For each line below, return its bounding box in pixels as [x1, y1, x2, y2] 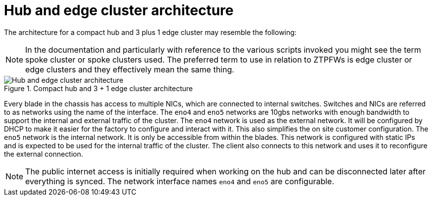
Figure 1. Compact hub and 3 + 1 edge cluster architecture [4, 84, 193, 93]
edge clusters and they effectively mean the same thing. [25, 64, 234, 74]
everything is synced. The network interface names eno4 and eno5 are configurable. [25, 176, 334, 186]
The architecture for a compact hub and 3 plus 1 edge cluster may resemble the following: [4, 28, 297, 36]
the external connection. [4, 149, 84, 158]
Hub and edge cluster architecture [4, 2, 234, 19]
